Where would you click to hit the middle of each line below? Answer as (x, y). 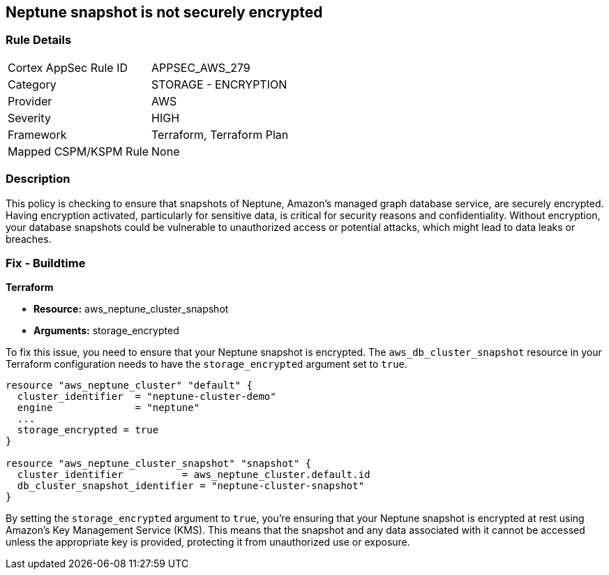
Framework (37, 134)
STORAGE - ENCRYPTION (219, 84)
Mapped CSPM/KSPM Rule (78, 151)
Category (32, 84)
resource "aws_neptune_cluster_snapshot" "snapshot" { (159, 464)
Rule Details (39, 40)
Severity (29, 118)
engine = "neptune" (108, 408)
